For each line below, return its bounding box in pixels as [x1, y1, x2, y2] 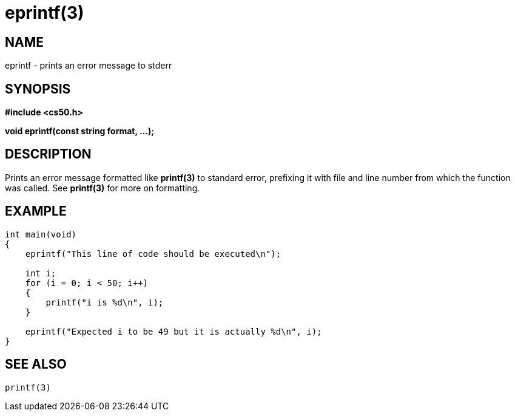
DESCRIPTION [5, 146, 92, 162]
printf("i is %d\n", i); [45, 297, 164, 307]
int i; [25, 268, 56, 278]
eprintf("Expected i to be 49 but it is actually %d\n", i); [25, 326, 322, 336]
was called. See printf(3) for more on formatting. [5, 182, 200, 193]
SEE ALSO [5, 356, 67, 372]
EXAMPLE [5, 203, 67, 219]
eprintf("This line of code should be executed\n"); [25, 248, 281, 259]
